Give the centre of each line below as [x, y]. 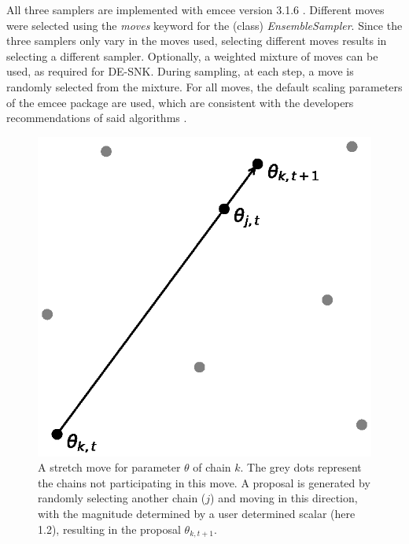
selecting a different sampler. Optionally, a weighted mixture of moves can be [192, 56]
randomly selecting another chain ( [122, 498]
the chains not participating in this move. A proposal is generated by [204, 482]
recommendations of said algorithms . [97, 118]
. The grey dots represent [301, 467]
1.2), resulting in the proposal [109, 529]
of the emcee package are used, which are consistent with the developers [180, 102]
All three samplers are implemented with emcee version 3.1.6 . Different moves [195, 9]
